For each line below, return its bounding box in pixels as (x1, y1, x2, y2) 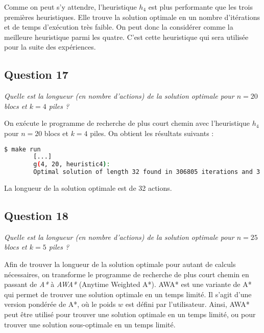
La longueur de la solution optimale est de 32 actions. (4, 183, 172, 193)
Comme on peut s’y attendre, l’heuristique (4, 2, 137, 12)
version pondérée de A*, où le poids (4, 299, 116, 309)
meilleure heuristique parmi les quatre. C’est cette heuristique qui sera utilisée (4, 31, 249, 42)
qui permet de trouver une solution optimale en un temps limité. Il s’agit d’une (4, 288, 252, 299)
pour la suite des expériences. (4, 41, 96, 52)
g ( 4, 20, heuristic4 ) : (33, 161, 110, 168)
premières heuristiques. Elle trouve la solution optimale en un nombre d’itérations (4, 11, 260, 22)
